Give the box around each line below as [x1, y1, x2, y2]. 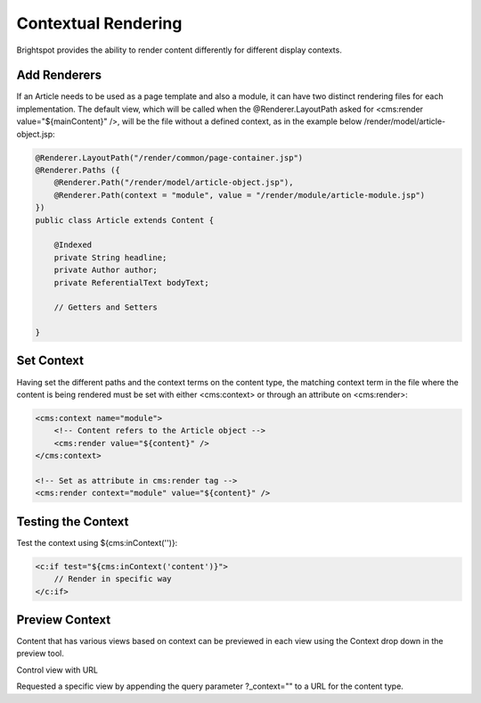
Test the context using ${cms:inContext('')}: [16, 537, 178, 548]
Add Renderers [16, 68, 102, 83]
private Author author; [53, 265, 158, 276]
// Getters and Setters [53, 302, 158, 312]
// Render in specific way [53, 574, 173, 584]
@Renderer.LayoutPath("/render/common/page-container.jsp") [35, 153, 304, 162]
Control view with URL [16, 665, 98, 675]
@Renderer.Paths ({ [35, 165, 120, 175]
